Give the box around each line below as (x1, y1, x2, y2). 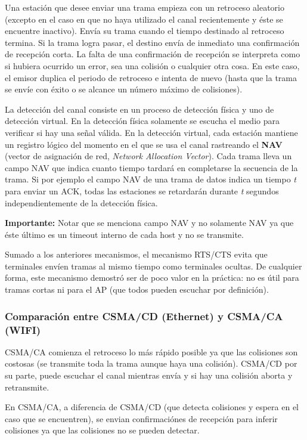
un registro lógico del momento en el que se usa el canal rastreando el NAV (5, 138, 283, 150)
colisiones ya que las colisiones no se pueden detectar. (5, 424, 200, 436)
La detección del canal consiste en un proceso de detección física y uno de (5, 103, 274, 115)
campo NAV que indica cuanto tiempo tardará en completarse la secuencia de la (5, 161, 298, 173)
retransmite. (5, 380, 49, 393)
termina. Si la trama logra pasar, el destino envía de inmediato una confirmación (5, 36, 300, 48)
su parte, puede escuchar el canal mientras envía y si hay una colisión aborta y (5, 368, 293, 381)
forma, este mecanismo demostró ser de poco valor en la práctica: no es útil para (5, 271, 299, 284)
